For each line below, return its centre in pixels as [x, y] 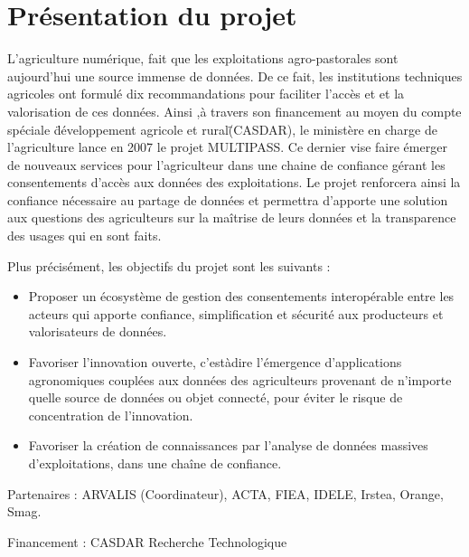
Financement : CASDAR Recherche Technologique [147, 541]
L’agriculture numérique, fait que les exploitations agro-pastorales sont [203, 58]
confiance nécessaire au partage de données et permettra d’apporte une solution [228, 199]
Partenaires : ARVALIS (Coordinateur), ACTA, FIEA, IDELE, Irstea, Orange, [225, 493]
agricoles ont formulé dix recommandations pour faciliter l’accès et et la [206, 94]
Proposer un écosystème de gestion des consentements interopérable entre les [241, 296]
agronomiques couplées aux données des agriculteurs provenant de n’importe [240, 379]
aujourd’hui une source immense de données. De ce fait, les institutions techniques [235, 76]
